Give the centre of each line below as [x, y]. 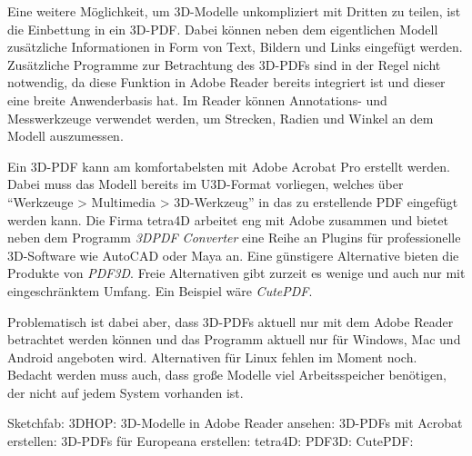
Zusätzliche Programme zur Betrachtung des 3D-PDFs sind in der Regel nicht [224, 64]
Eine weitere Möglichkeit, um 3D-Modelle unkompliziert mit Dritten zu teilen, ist [234, 11]
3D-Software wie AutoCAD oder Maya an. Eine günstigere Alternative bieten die [233, 255]
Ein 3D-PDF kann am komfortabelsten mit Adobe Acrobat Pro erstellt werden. [229, 166]
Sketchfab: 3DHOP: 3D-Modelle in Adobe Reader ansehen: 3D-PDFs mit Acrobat [235, 423]
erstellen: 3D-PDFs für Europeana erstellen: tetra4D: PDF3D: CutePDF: [211, 441]
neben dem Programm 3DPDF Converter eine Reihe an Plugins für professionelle [234, 238]
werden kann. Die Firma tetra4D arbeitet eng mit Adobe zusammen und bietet [228, 219]
